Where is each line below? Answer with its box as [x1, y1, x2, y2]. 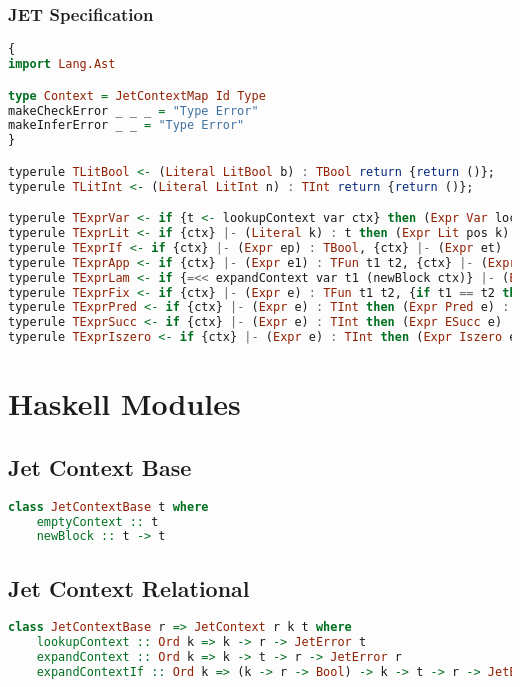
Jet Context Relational [8, 572, 250, 603]
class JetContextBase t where [8, 499, 209, 514]
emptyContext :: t [36, 514, 159, 529]
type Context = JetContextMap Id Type [8, 88, 266, 103]
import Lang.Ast [8, 57, 116, 72]
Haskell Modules [8, 383, 241, 424]
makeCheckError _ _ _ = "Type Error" [8, 103, 259, 118]
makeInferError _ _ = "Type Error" [8, 118, 245, 133]
